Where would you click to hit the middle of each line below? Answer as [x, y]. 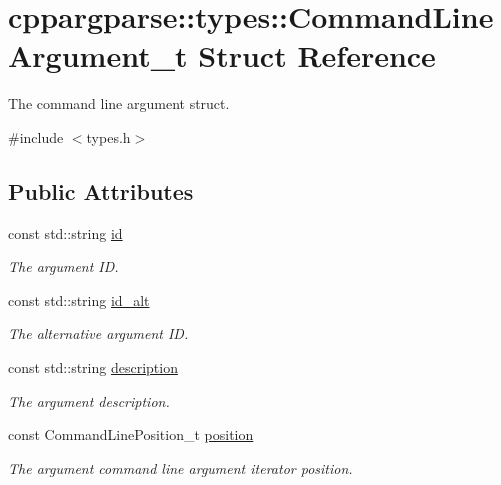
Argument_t [98, 55]
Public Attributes [101, 190]
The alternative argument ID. [98, 333]
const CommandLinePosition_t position [131, 434]
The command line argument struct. [119, 103]
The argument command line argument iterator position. [180, 467]
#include [36, 136]
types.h [108, 136]
